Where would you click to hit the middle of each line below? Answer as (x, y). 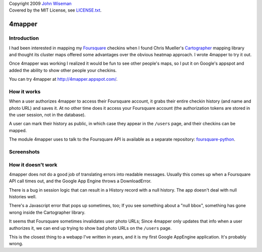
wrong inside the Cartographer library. (47, 212)
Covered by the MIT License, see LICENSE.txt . (55, 10)
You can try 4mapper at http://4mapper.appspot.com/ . (63, 79)
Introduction (24, 38)
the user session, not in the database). (47, 115)
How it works (25, 91)
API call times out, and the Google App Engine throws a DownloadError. (80, 181)
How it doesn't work (33, 164)
